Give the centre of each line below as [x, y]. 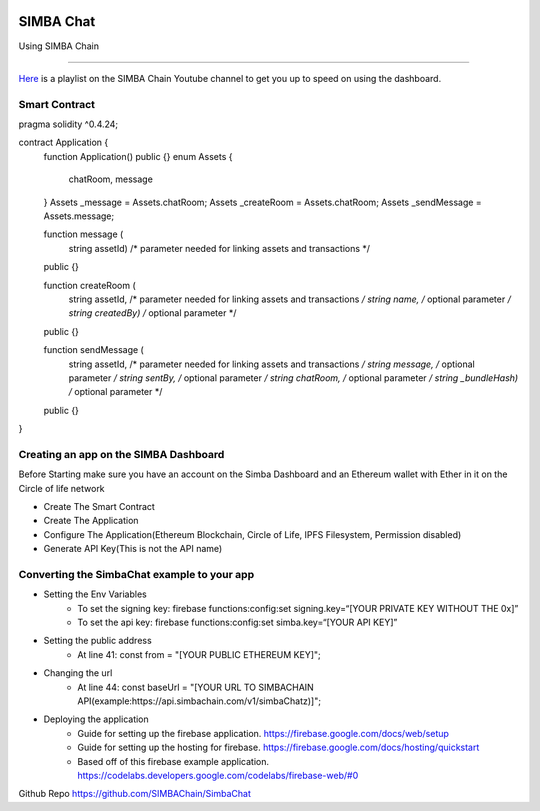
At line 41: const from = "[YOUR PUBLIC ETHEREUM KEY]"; [199, 654]
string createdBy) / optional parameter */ [152, 313]
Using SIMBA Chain [59, 46]
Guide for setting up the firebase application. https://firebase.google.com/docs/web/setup [263, 733]
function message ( [83, 234]
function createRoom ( [90, 285]
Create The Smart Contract [99, 506]
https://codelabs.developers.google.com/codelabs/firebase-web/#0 [218, 775]
